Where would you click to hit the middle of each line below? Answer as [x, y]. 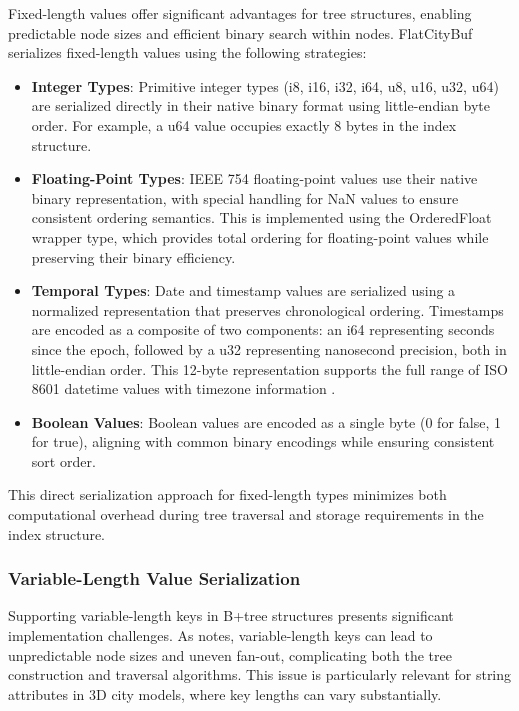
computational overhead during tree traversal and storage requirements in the [246, 514]
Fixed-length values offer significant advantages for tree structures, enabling [240, 13]
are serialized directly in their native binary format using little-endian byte [260, 105]
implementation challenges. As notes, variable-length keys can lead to [220, 635]
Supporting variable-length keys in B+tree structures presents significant [231, 615]
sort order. [63, 460]
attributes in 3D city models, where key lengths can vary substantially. [225, 693]
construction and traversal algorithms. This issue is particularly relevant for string [260, 674]
